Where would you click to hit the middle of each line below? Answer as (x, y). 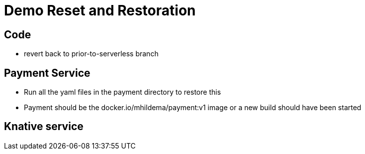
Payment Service (47, 73)
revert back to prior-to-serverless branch (91, 54)
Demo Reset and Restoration (100, 10)
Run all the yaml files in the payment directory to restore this (123, 92)
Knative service (44, 127)
